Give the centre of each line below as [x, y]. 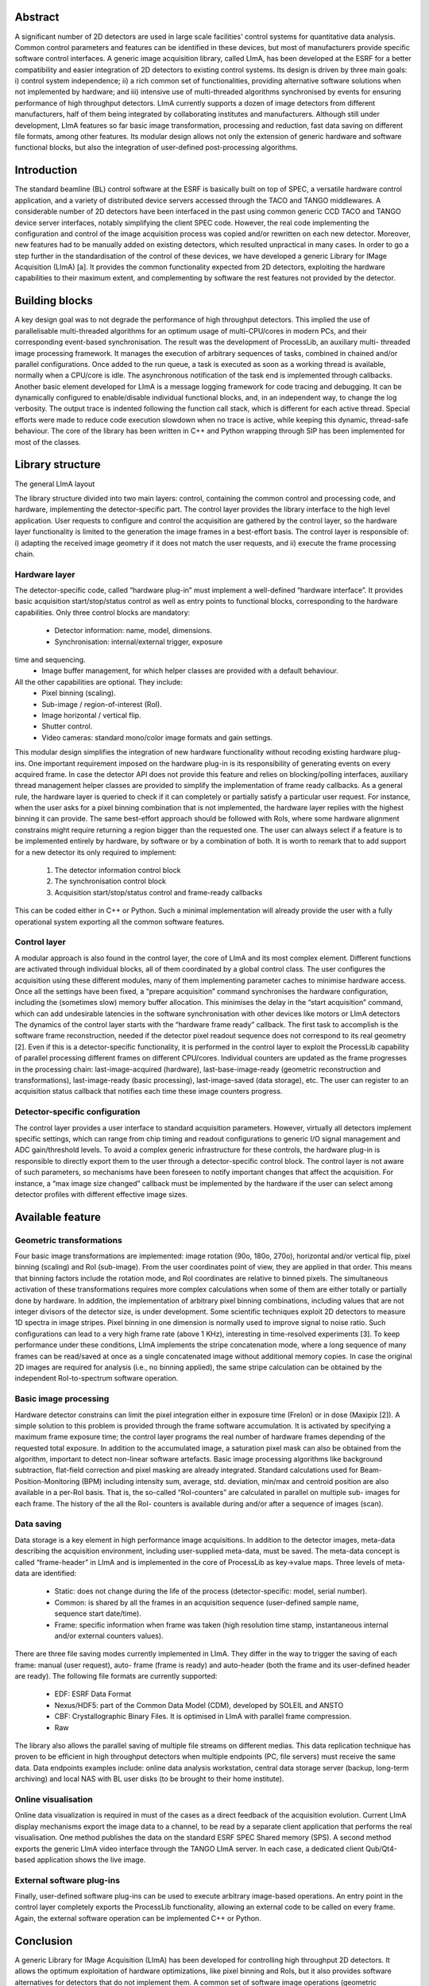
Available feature [58, 1217]
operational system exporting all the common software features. [120, 922]
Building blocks [54, 301]
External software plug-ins [68, 1880]
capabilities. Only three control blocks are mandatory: [102, 612]
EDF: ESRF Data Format [93, 1694]
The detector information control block [118, 871]
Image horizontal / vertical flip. [92, 715]
